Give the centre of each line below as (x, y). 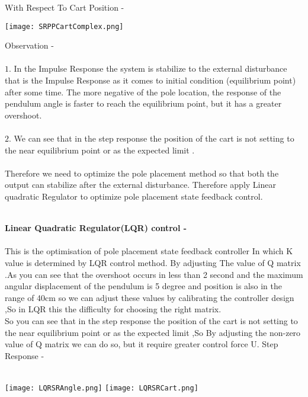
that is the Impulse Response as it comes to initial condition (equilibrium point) (150, 80)
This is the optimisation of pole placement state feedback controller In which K (149, 251)
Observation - (29, 45)
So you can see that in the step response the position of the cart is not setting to (151, 320)
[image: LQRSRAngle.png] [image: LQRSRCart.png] (102, 388)
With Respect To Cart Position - (65, 7)
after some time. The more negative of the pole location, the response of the (143, 92)
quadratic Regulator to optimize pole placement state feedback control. (134, 196)
